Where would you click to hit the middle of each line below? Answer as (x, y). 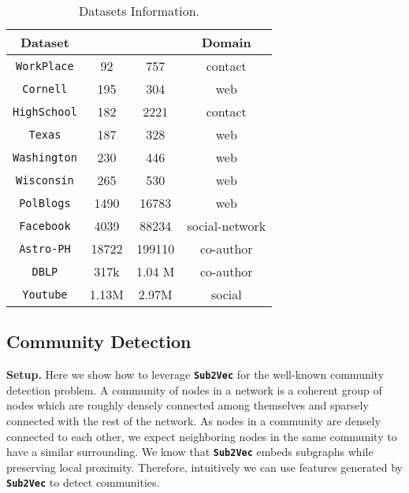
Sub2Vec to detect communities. (83, 482)
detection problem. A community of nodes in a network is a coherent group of (194, 389)
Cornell (45, 89)
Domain (226, 42)
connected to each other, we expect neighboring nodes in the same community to (202, 436)
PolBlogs (45, 203)
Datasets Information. (139, 11)
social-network (227, 226)
